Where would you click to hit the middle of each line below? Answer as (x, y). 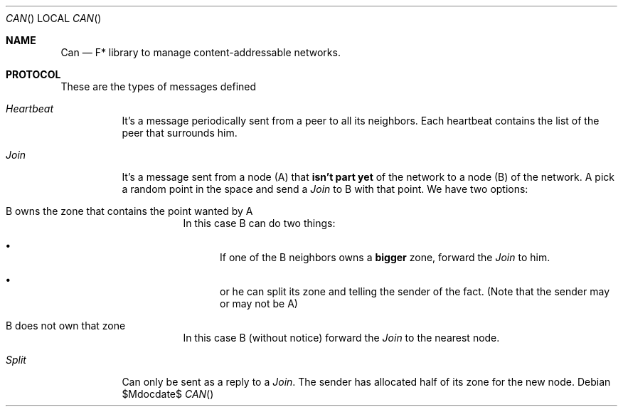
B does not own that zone (66, 326)
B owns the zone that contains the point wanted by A (129, 211)
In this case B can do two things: (259, 223)
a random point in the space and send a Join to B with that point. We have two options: (325, 189)
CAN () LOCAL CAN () (54, 18)
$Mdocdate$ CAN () (168, 394)
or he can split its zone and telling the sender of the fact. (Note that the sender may (415, 291)
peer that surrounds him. (180, 133)
